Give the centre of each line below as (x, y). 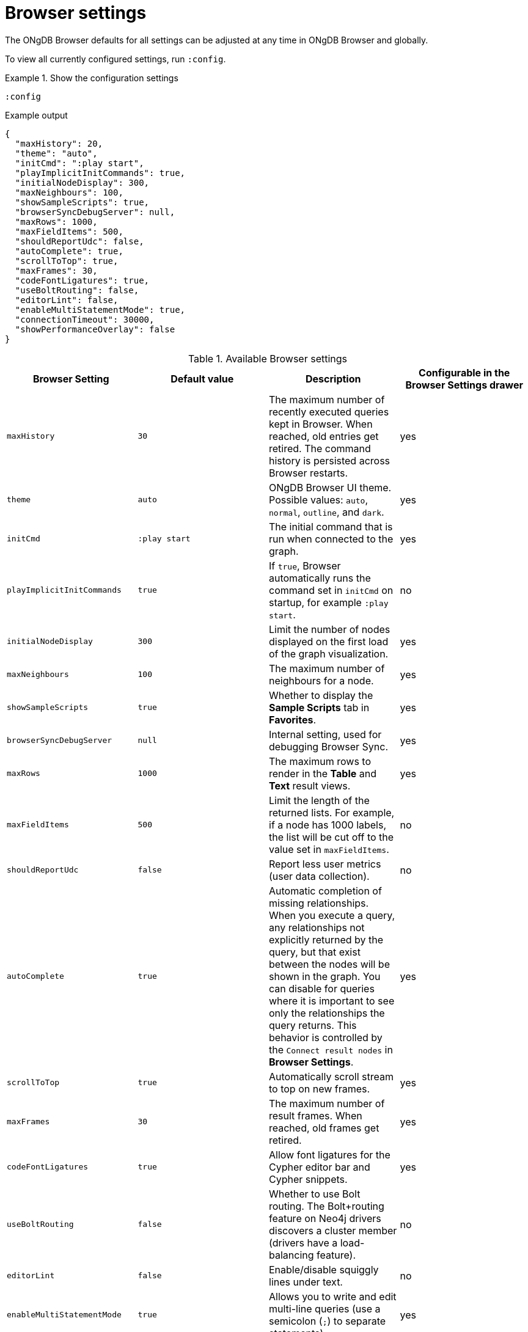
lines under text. (306, 1282)
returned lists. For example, (332, 812)
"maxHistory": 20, (59, 143)
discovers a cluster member (333, 1230)
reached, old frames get (324, 1128)
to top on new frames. (320, 1089)
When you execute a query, (332, 915)
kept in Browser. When (321, 424)
